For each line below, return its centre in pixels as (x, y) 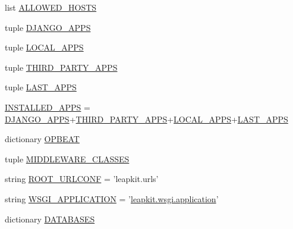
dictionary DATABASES (50, 219)
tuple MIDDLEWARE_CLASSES (67, 159)
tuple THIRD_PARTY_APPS (61, 67)
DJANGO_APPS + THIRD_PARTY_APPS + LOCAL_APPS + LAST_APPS (146, 119)
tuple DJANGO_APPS (48, 27)
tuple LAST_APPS (41, 87)
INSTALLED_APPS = (48, 107)
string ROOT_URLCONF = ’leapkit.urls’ (82, 179)
